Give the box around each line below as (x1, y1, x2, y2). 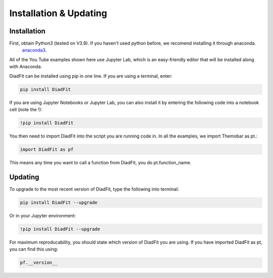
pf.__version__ (20, 260, 58, 265)
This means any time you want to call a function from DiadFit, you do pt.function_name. (9, 159, 192, 165)
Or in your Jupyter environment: (9, 212, 76, 218)
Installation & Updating (9, 8, 107, 19)
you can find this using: (9, 246, 58, 252)
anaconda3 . (22, 47, 47, 53)
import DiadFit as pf (20, 147, 74, 152)
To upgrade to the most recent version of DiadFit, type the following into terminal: (9, 186, 179, 192)
